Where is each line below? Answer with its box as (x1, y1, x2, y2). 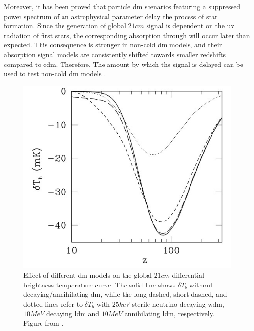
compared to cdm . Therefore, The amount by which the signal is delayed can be (4, 59, 243, 69)
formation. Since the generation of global (4, 21, 126, 31)
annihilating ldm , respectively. (124, 308, 214, 318)
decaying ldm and (46, 308, 100, 318)
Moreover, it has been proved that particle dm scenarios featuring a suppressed (4, 1, 241, 11)
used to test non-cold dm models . (4, 68, 106, 79)
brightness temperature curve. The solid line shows (23, 279, 176, 289)
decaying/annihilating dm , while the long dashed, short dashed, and (23, 289, 227, 299)
